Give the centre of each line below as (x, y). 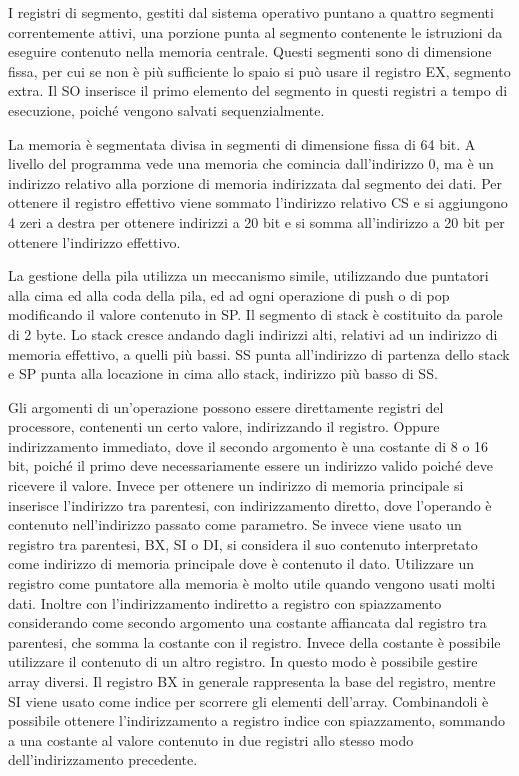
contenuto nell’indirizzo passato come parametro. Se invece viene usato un (235, 524)
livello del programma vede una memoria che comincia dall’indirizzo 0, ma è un (251, 163)
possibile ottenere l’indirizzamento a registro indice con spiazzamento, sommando (257, 720)
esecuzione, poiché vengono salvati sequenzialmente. (166, 109)
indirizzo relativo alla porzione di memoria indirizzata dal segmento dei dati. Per (255, 182)
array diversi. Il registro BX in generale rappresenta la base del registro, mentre (252, 681)
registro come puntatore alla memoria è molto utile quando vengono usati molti (252, 583)
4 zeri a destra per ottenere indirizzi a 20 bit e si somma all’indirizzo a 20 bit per (256, 221)
